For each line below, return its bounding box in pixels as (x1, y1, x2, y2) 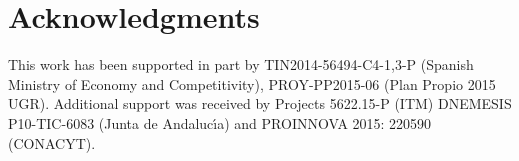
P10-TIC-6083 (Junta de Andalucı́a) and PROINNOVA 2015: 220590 (8, 112, 432, 133)
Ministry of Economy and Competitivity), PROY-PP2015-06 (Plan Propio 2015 (8, 73, 496, 94)
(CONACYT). (8, 132, 96, 153)
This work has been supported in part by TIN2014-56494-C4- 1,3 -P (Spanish (8, 54, 474, 75)
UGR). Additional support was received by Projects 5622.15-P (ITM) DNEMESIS (8, 93, 512, 114)
